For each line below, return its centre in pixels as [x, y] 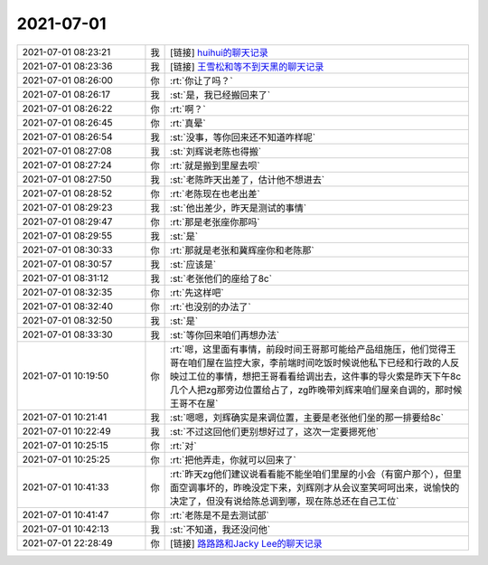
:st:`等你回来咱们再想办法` [225, 334]
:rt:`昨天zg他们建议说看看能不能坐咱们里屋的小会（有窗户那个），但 [312, 474]
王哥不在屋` [194, 403]
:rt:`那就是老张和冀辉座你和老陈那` [243, 250]
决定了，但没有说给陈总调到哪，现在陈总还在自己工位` [285, 501]
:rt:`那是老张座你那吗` [216, 221]
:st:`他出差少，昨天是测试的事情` [239, 208]
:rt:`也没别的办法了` [211, 306]
